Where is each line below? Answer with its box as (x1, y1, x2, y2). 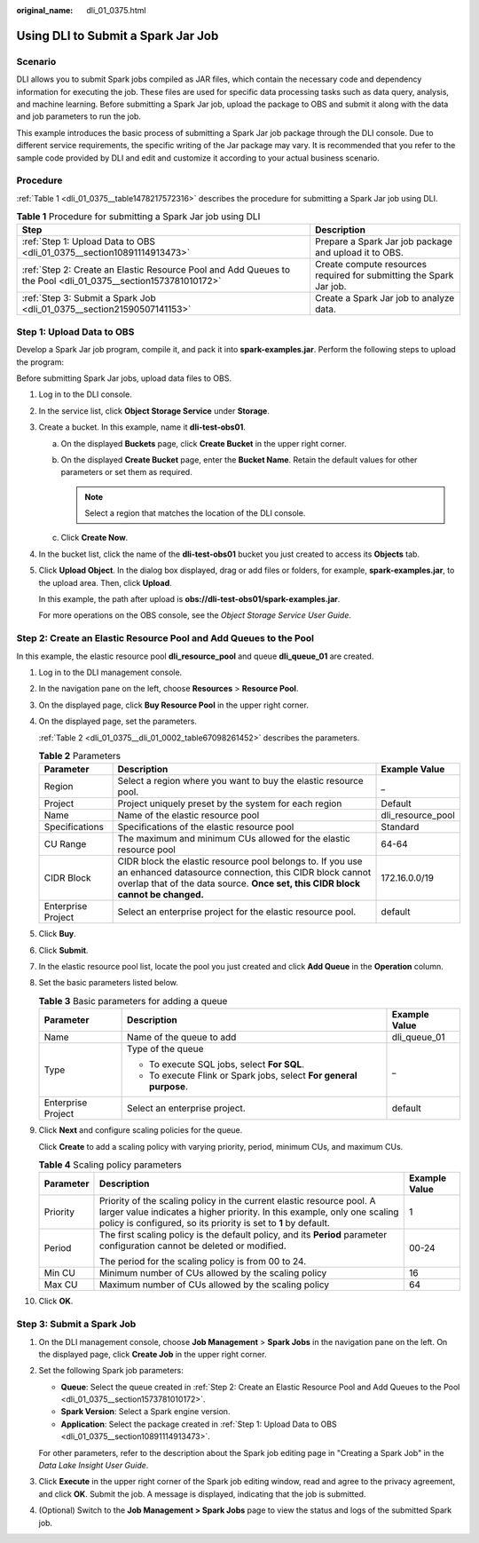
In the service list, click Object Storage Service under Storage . (38, 405, 271, 416)
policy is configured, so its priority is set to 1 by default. (98, 1217, 330, 1230)
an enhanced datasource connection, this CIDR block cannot (117, 866, 372, 879)
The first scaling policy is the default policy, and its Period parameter (98, 1229, 388, 1241)
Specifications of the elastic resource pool (117, 821, 294, 834)
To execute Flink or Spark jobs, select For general (149, 1070, 358, 1082)
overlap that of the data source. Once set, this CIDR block (117, 877, 361, 890)
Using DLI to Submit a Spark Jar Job (16, 28, 219, 44)
